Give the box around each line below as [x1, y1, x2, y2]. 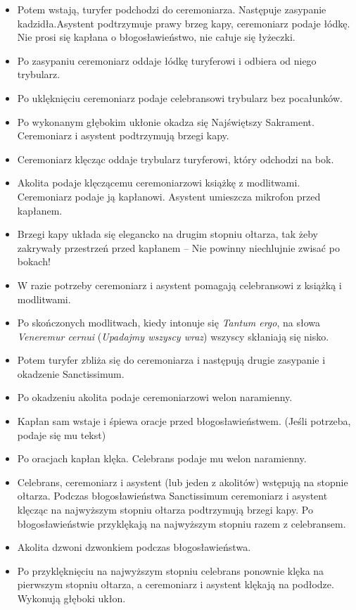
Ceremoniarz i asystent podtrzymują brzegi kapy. [17, 128, 229, 143]
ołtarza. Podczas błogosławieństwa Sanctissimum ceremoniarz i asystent [17, 488, 328, 503]
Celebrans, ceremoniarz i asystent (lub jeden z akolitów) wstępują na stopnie [17, 474, 348, 489]
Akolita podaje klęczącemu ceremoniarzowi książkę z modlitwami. [17, 175, 300, 190]
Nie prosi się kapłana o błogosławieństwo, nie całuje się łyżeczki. [17, 30, 295, 44]
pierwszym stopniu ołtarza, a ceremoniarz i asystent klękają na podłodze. [17, 577, 334, 592]
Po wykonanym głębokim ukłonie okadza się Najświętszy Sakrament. [17, 114, 314, 129]
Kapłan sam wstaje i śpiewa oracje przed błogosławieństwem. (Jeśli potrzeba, [17, 414, 351, 428]
